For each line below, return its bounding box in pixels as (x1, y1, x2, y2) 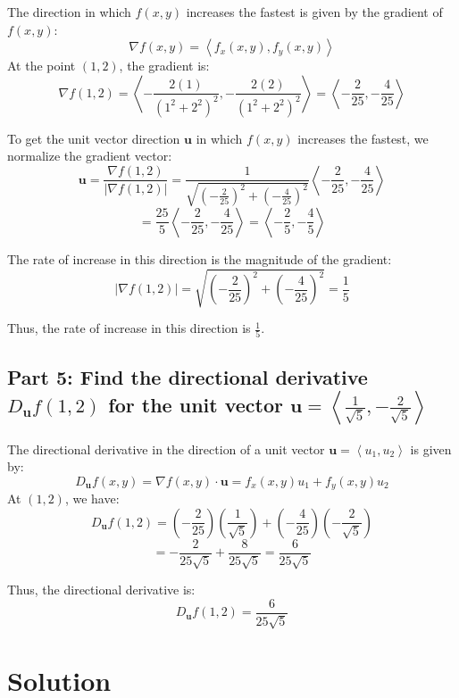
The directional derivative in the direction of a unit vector (7, 439, 325, 458)
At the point (7, 56, 76, 75)
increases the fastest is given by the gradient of (186, 3, 443, 21)
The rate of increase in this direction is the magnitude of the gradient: (7, 249, 392, 268)
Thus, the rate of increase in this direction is (7, 319, 251, 337)
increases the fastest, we (297, 129, 429, 147)
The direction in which (7, 3, 131, 21)
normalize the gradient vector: (7, 146, 172, 165)
